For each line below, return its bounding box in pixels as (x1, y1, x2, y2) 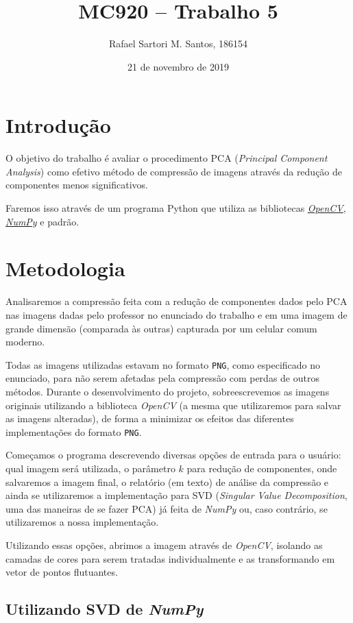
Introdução (5, 111, 111, 139)
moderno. (5, 334, 45, 349)
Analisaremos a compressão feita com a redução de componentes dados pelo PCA (5, 294, 348, 308)
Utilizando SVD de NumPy (5, 598, 204, 620)
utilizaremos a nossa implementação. (5, 515, 159, 529)
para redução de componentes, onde (186, 461, 337, 475)
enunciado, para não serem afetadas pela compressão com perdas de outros (5, 371, 319, 385)
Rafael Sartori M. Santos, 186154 (108, 36, 248, 51)
